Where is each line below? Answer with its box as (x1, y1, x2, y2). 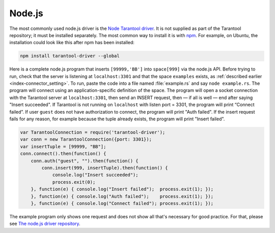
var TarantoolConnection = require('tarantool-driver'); (20, 129, 166, 136)
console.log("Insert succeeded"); (52, 172, 139, 178)
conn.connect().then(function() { (20, 151, 106, 157)
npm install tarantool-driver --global (20, 53, 120, 59)
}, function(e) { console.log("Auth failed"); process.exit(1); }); (31, 193, 214, 199)
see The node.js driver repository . (9, 221, 81, 227)
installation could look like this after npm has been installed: (9, 40, 135, 46)
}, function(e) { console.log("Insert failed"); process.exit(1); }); (31, 186, 214, 192)
